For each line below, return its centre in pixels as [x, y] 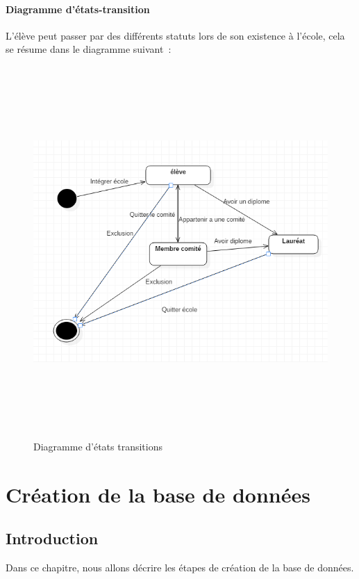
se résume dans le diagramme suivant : [89, 49]
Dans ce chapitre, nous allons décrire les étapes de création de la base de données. [180, 568]
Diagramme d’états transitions [98, 446]
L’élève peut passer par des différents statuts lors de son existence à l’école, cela [175, 35]
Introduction [52, 538]
